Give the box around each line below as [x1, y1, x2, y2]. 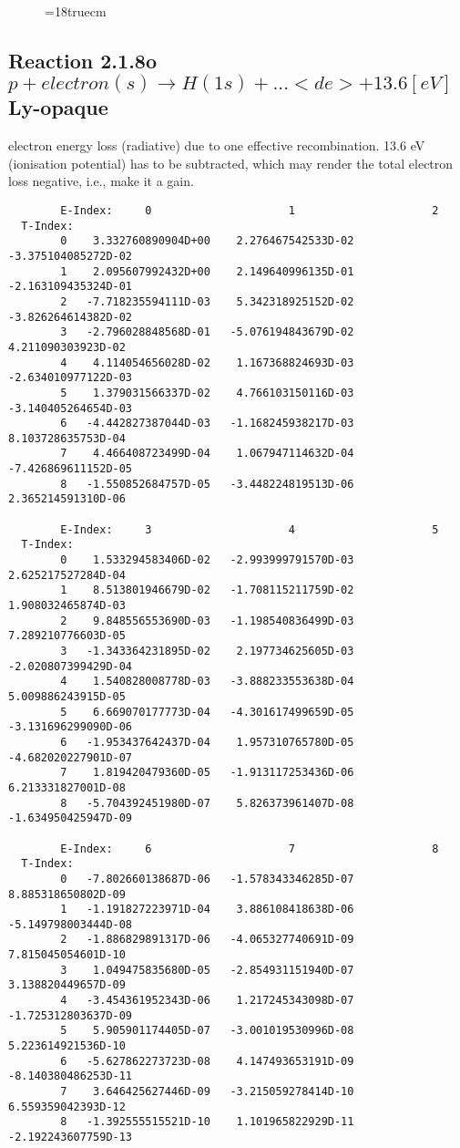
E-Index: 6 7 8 [60, 842, 439, 855]
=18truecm [45, 2, 107, 20]
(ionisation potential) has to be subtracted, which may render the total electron [8, 153, 454, 172]
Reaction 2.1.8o [8, 46, 157, 74]
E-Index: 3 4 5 [60, 522, 439, 536]
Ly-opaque [8, 93, 108, 121]
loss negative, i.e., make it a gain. [8, 171, 194, 191]
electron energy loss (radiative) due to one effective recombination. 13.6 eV [8, 136, 425, 155]
